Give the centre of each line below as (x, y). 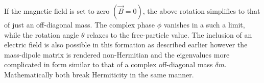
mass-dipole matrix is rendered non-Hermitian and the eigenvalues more (117, 54)
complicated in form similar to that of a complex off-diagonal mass (109, 64)
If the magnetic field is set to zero (57, 11)
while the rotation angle (42, 34)
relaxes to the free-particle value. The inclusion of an (170, 34)
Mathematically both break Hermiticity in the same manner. (99, 74)
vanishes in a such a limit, (204, 24)
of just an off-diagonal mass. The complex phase (80, 24)
